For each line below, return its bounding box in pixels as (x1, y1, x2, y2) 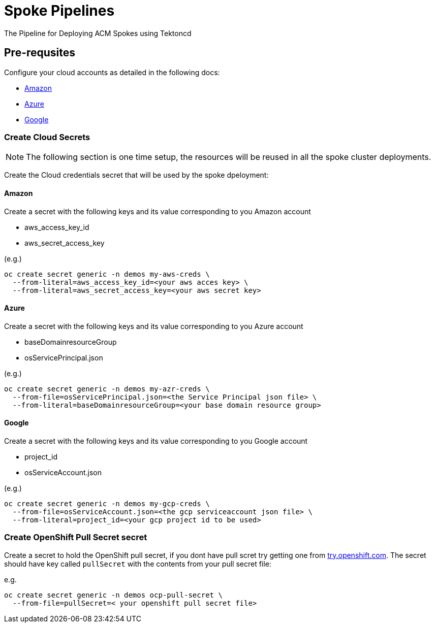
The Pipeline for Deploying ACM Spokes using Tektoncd (4, 28, 192, 38)
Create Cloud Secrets (4, 131, 90, 142)
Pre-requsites (4, 46, 76, 59)
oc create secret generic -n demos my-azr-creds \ (4, 384, 210, 393)
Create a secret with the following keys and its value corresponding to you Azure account (4, 321, 303, 331)
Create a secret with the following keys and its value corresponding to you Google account (4, 437, 308, 445)
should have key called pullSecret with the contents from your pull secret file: (4, 559, 271, 568)
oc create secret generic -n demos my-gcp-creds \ (4, 500, 210, 508)
